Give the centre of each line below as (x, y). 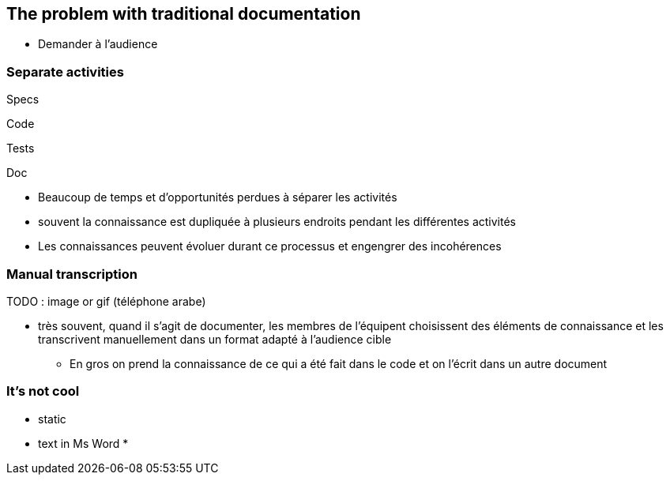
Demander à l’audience (98, 44)
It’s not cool (43, 391)
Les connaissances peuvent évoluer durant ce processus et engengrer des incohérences (270, 246)
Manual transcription (72, 274)
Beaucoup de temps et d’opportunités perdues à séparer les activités (218, 197)
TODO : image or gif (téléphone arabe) (106, 301)
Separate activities (65, 71)
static (52, 419)
